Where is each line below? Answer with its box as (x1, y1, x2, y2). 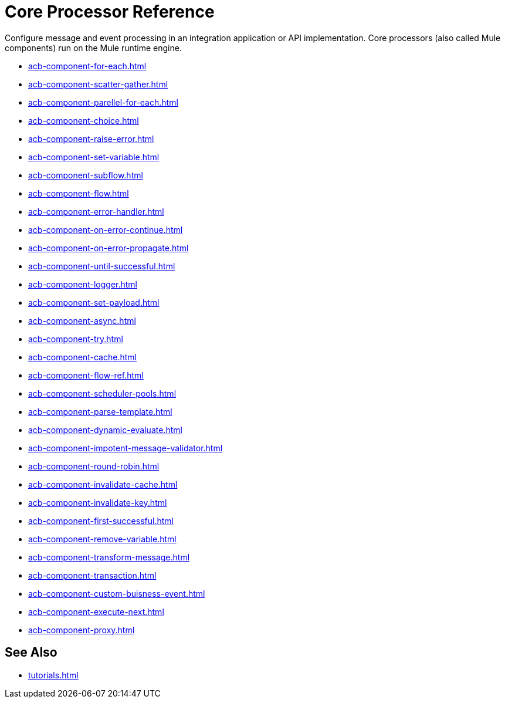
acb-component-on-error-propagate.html (28, 242, 189, 253)
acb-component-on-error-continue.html (28, 224, 183, 235)
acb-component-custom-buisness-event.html (28, 588, 205, 599)
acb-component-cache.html (28, 351, 137, 362)
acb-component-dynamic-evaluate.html (28, 424, 182, 435)
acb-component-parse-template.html (28, 406, 172, 417)
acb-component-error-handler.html (28, 206, 164, 217)
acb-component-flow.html (28, 188, 129, 198)
